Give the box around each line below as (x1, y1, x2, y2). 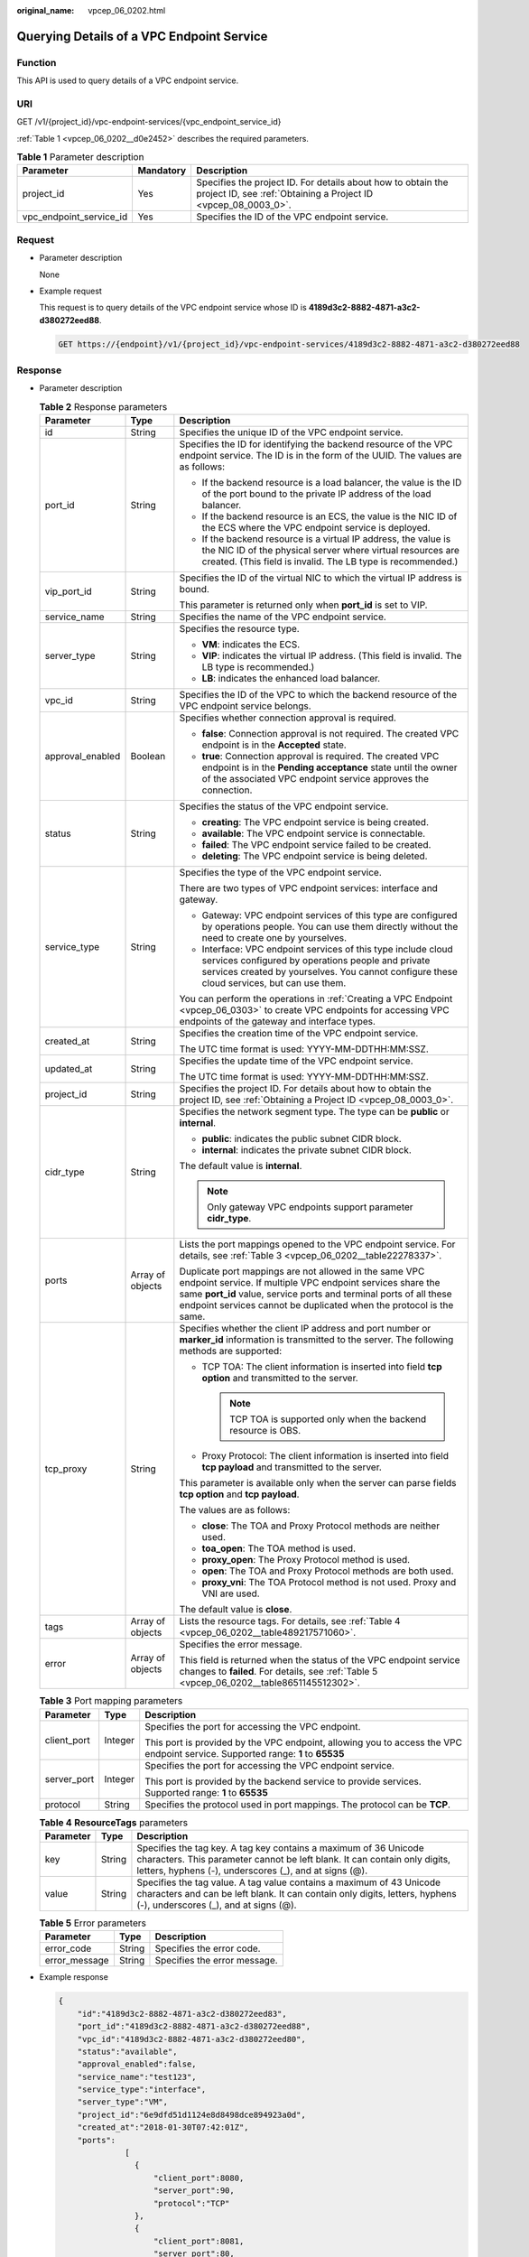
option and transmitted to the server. (201, 1372, 358, 1385)
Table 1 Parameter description (16, 151, 144, 163)
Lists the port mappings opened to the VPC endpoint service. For (179, 1238, 456, 1250)
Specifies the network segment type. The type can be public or (179, 1106, 450, 1119)
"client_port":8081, (153, 2235, 245, 2246)
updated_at (44, 1063, 93, 1075)
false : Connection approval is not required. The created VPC (201, 728, 459, 740)
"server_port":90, (153, 2186, 235, 2196)
